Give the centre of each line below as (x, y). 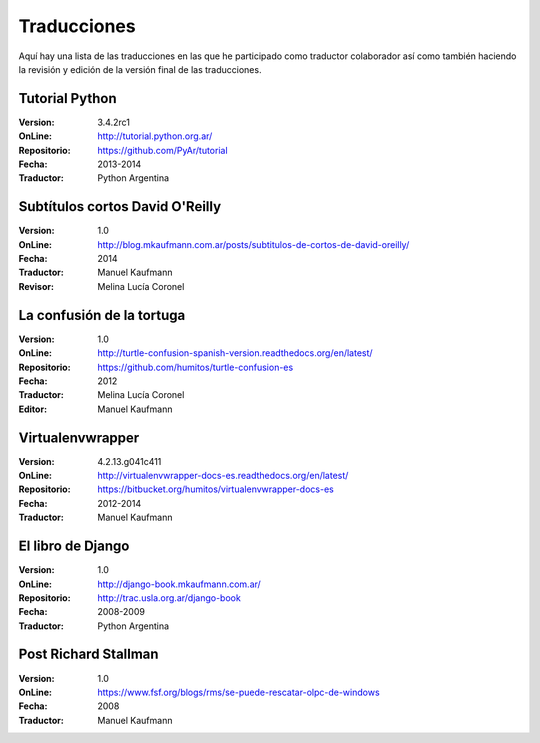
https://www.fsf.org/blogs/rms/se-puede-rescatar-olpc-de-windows (238, 692)
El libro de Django (74, 546)
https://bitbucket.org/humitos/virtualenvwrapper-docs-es (215, 489)
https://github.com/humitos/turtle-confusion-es (195, 367)
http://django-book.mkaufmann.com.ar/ (179, 584)
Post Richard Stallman (88, 654)
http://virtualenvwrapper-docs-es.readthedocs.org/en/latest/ (223, 476)
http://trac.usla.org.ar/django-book (169, 597)
